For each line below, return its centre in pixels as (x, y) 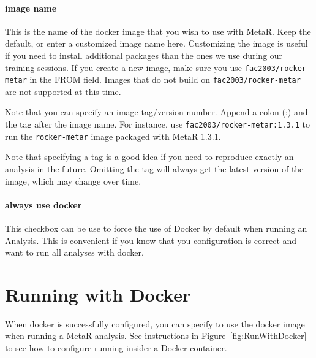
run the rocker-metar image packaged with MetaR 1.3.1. (113, 136)
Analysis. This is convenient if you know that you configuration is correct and (151, 240)
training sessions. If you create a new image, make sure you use (124, 67)
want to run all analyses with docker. (74, 252)
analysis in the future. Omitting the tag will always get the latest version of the (154, 168)
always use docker (43, 204)
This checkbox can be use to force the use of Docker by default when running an (156, 228)
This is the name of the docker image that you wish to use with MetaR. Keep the (158, 31)
